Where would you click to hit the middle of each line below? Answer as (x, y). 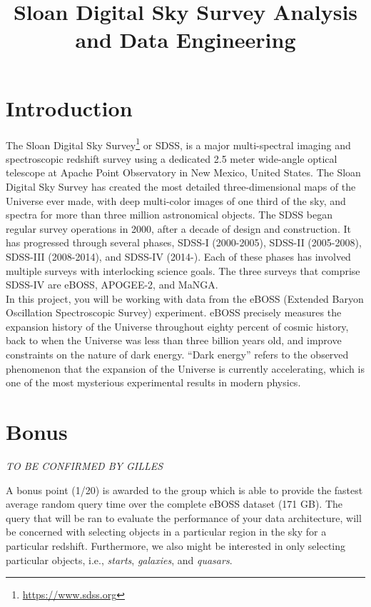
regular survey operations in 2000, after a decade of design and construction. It (178, 228)
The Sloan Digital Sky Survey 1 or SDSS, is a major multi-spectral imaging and (178, 144)
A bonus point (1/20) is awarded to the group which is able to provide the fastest (184, 490)
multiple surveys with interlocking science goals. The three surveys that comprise (183, 270)
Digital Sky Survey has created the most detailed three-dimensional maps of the (181, 186)
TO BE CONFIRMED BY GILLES (85, 465)
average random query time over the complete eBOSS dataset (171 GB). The (174, 504)
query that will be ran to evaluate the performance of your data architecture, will (184, 517)
